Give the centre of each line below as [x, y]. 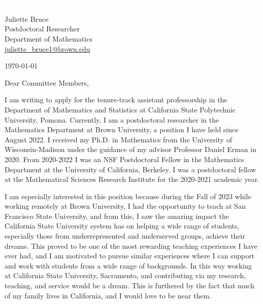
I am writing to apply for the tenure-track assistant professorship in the [116, 100]
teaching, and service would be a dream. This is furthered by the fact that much [129, 286]
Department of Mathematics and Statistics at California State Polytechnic [120, 109]
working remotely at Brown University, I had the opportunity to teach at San [125, 206]
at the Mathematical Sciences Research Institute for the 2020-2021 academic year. [132, 179]
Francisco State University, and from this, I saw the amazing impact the [117, 216]
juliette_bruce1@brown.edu [47, 48]
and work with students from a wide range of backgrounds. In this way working [128, 265]
